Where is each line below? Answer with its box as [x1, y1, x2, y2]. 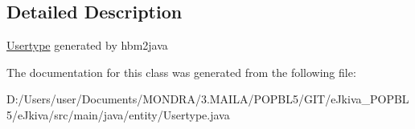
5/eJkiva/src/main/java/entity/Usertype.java [6, 106, 230, 123]
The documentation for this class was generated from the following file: [6, 63, 356, 80]
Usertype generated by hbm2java [6, 37, 168, 54]
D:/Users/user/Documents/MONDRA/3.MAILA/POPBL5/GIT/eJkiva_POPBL [6, 91, 409, 107]
